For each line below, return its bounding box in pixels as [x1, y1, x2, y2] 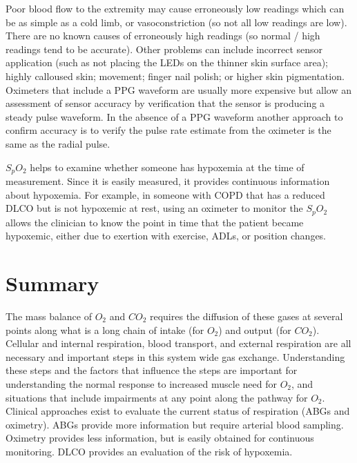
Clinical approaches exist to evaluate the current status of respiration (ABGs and [6, 404, 350, 418]
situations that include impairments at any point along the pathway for [6, 390, 308, 404]
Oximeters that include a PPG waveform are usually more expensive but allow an [6, 82, 351, 97]
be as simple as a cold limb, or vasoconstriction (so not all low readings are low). [6, 14, 347, 29]
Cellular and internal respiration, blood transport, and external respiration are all [6, 336, 351, 351]
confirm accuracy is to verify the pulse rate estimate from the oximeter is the [6, 123, 331, 137]
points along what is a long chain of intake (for [6, 322, 204, 337]
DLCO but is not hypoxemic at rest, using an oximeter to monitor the [6, 201, 303, 215]
